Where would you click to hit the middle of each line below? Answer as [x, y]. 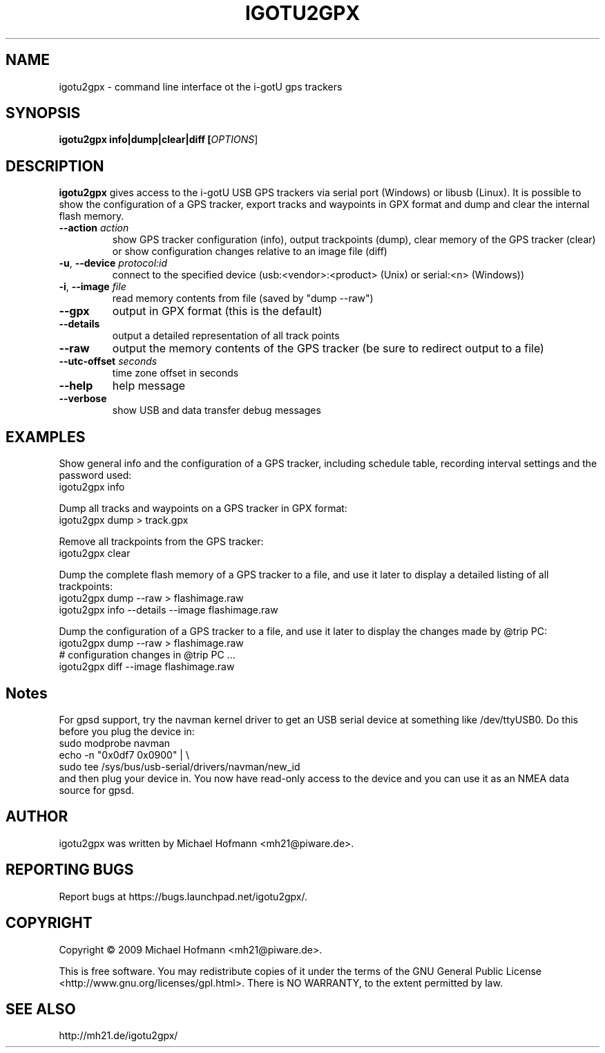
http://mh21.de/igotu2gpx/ [118, 1036]
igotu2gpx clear [95, 553]
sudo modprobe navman [115, 743]
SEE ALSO [41, 1009]
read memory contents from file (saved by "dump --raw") [243, 298]
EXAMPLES [46, 437]
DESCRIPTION [55, 166]
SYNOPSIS [43, 113]
